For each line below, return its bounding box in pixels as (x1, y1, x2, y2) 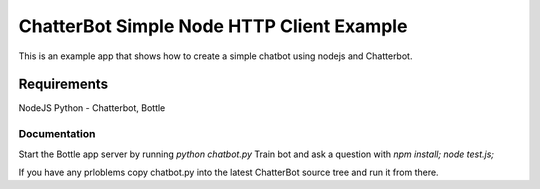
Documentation (18, 127, 96, 141)
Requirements (18, 76, 109, 93)
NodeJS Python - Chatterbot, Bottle (18, 102, 166, 114)
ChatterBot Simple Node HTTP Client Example (18, 15, 408, 37)
